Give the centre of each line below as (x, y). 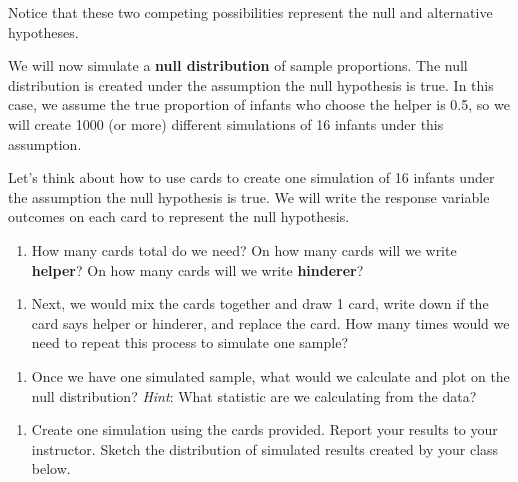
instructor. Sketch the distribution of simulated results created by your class (265, 448)
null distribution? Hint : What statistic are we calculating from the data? (254, 395)
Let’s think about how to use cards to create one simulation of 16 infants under (251, 177)
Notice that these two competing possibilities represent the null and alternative (250, 12)
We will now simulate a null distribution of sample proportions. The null (238, 65)
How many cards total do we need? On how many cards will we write (244, 249)
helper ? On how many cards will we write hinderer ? (197, 269)
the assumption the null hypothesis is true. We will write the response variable (249, 196)
